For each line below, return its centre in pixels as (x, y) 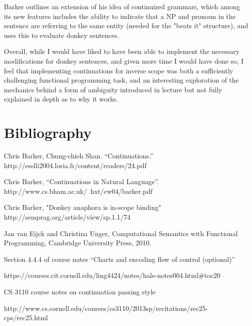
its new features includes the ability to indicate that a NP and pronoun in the (120, 16)
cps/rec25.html (26, 317)
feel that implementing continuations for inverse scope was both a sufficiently (119, 70)
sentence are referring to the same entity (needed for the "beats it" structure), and (126, 26)
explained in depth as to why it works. (61, 99)
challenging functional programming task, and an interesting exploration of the (121, 80)
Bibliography (48, 132)
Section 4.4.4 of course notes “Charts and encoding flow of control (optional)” (119, 259)
